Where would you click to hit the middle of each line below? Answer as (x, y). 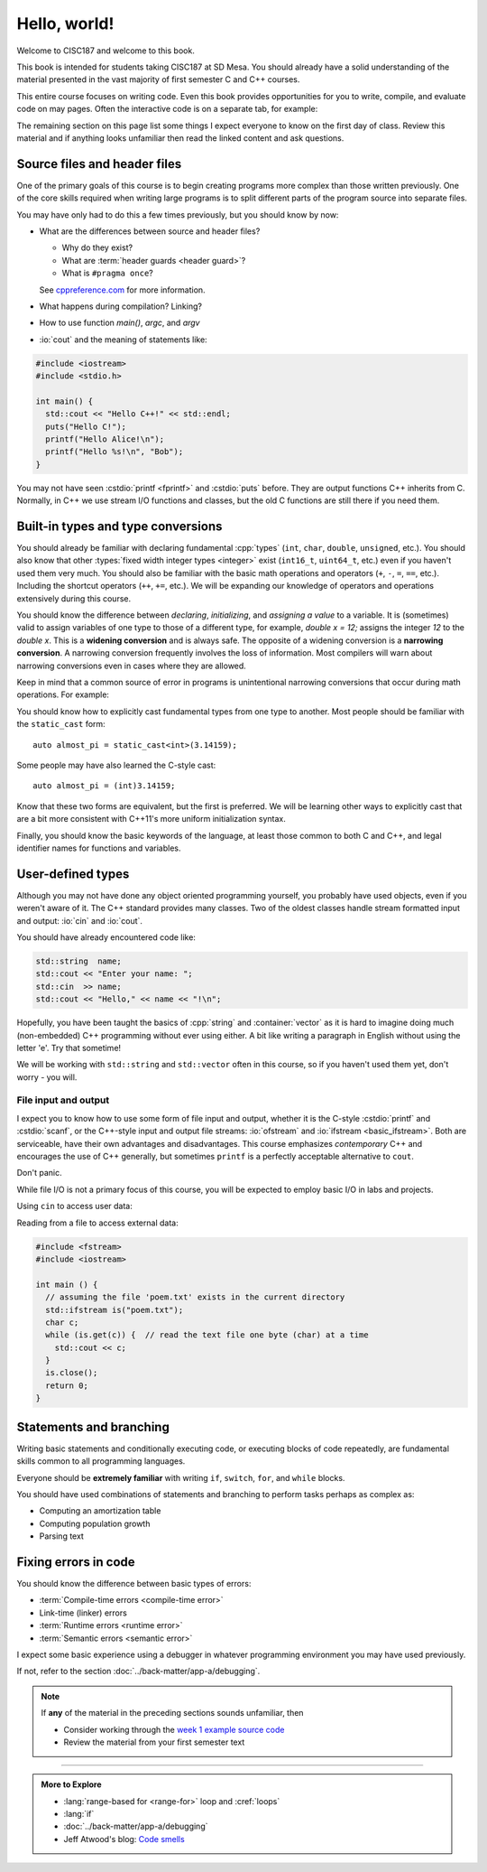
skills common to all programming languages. (101, 1461)
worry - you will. (47, 1077)
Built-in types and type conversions (119, 526)
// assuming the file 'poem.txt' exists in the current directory (195, 1297)
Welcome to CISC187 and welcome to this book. (106, 51)
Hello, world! (65, 23)
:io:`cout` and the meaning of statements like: (123, 340)
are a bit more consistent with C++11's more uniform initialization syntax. (151, 819)
